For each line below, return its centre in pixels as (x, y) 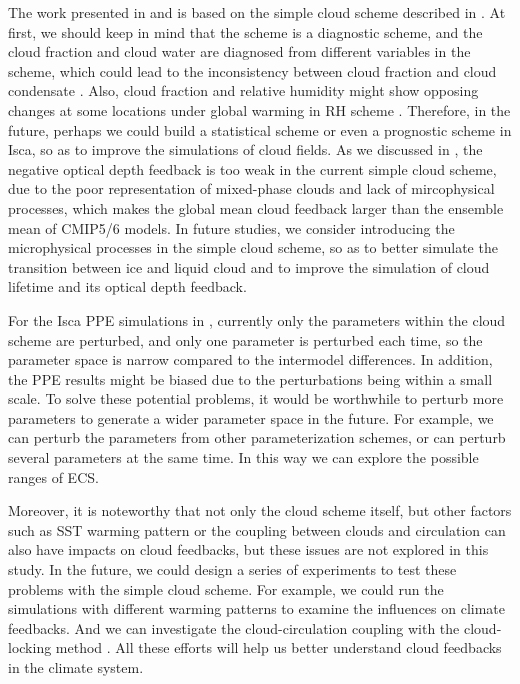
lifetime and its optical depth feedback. (127, 286)
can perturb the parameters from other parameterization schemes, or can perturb (257, 437)
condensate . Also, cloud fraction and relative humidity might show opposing (243, 90)
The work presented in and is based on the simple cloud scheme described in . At (257, 12)
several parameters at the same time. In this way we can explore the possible (243, 457)
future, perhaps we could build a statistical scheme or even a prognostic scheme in (260, 129)
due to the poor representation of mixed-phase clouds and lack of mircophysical (251, 188)
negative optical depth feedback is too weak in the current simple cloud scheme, (252, 168)
